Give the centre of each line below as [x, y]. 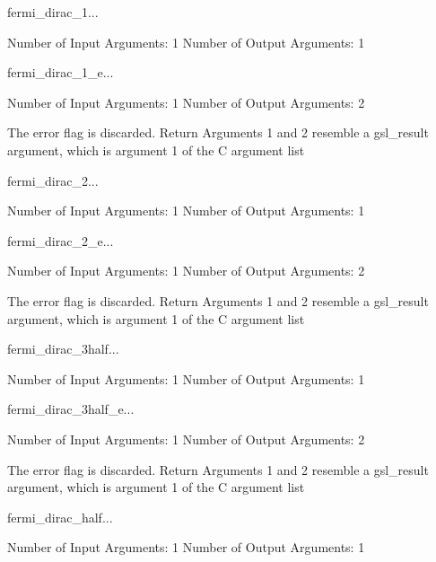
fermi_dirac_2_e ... [61, 240]
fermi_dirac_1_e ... [61, 72]
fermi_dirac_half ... [60, 517]
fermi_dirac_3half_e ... [71, 409]
